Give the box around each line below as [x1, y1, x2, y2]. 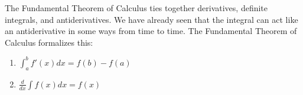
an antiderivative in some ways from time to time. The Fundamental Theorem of [5, 25, 297, 37]
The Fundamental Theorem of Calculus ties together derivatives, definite [5, 2, 268, 13]
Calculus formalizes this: [5, 36, 93, 48]
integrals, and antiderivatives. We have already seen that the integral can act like [5, 13, 298, 25]
